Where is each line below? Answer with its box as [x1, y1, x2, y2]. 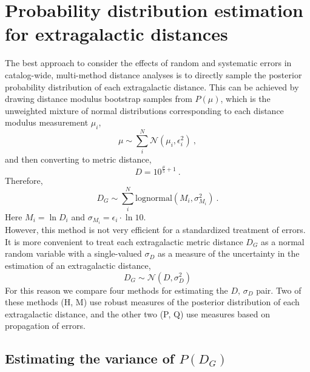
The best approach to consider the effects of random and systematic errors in [5, 56, 292, 69]
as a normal [261, 235, 305, 248]
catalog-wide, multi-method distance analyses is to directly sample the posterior [5, 68, 302, 81]
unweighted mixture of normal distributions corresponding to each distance [5, 104, 284, 117]
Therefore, [5, 174, 43, 187]
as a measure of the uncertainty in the [157, 247, 300, 260]
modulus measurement [5, 116, 89, 129]
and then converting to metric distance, [5, 153, 152, 166]
